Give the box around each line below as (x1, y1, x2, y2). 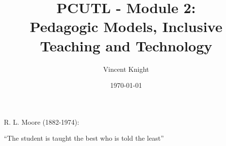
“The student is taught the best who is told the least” (4, 133, 164, 143)
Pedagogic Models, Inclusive (30, 16, 223, 36)
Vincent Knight (103, 64, 149, 74)
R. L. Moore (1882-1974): (4, 116, 80, 127)
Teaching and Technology (40, 35, 212, 55)
